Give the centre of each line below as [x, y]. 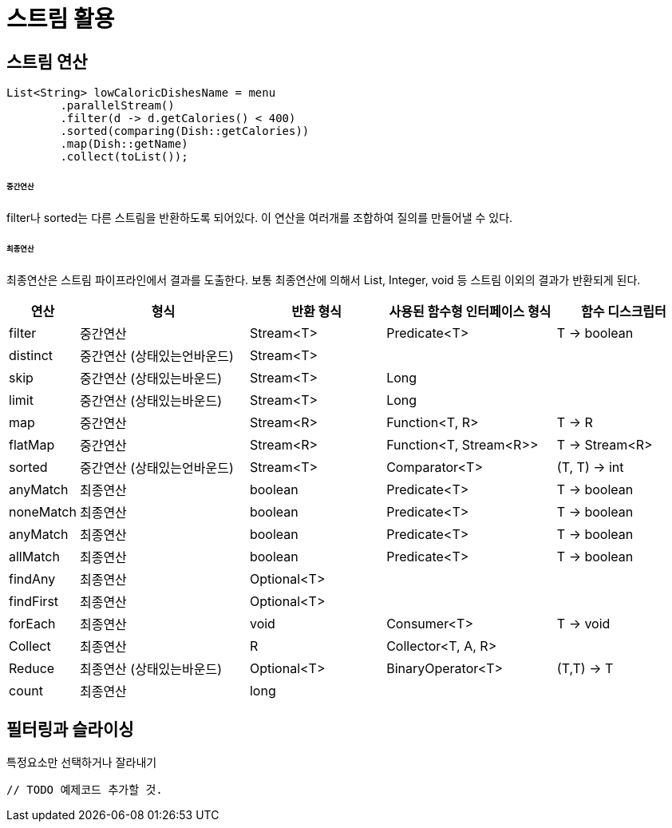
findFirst [34, 601]
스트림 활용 [61, 19]
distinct [31, 355]
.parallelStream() [117, 106]
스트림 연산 [47, 61]
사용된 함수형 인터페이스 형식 [470, 311]
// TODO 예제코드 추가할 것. [85, 790]
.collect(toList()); [124, 157]
